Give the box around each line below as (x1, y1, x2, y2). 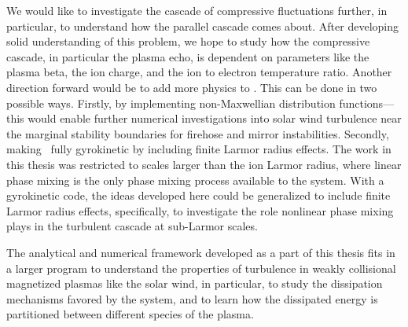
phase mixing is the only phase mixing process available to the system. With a (6, 171, 384, 188)
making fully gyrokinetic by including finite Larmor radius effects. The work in (6, 141, 391, 157)
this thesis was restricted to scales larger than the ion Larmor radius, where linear (6, 156, 402, 172)
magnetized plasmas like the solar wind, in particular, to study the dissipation (6, 275, 383, 292)
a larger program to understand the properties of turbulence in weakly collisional (6, 259, 396, 276)
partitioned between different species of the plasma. (6, 306, 254, 322)
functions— (339, 94, 395, 111)
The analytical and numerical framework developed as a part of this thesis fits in (6, 244, 395, 260)
